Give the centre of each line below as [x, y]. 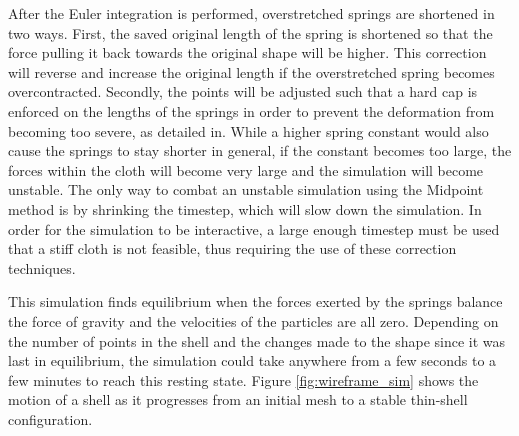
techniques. [42, 267]
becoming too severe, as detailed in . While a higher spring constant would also [248, 130]
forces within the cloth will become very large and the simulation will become [246, 169]
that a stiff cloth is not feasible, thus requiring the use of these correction [232, 248]
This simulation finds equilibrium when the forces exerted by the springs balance [255, 301]
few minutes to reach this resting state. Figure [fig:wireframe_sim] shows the [243, 379]
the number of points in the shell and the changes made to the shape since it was [257, 340]
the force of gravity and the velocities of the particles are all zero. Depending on [253, 320]
